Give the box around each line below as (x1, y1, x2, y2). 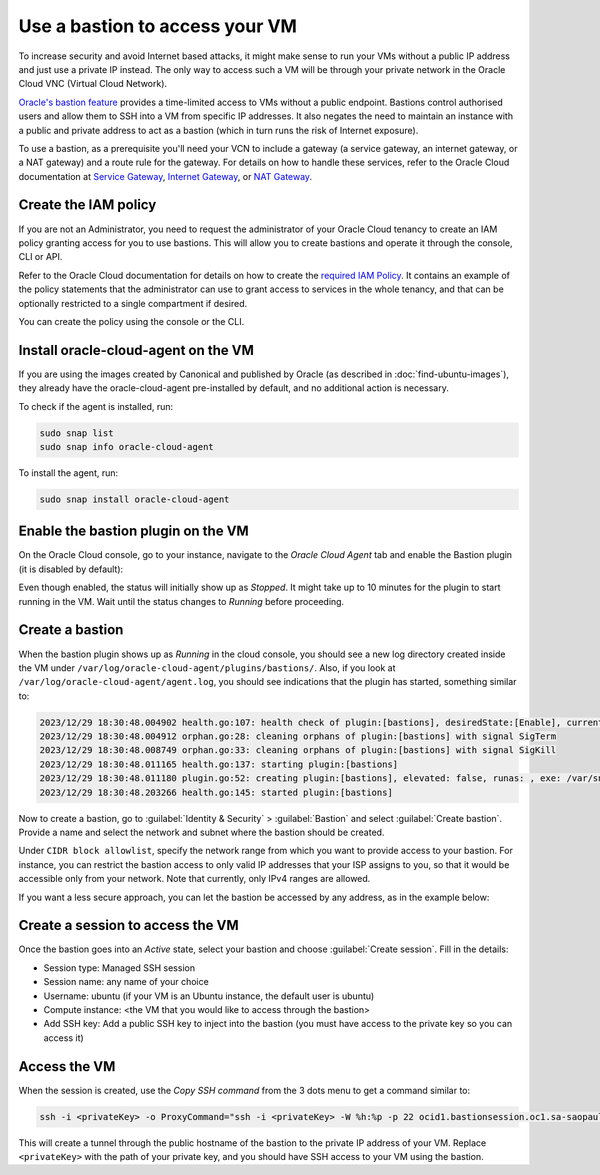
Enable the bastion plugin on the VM (18, 523, 249, 540)
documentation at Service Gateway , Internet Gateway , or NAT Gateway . (18, 170, 313, 182)
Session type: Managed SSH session (43, 961, 195, 974)
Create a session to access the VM (18, 917, 239, 934)
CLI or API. (18, 251, 63, 263)
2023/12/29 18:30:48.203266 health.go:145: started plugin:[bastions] (39, 786, 394, 798)
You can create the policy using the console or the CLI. (18, 315, 245, 327)
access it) (43, 1031, 84, 1044)
